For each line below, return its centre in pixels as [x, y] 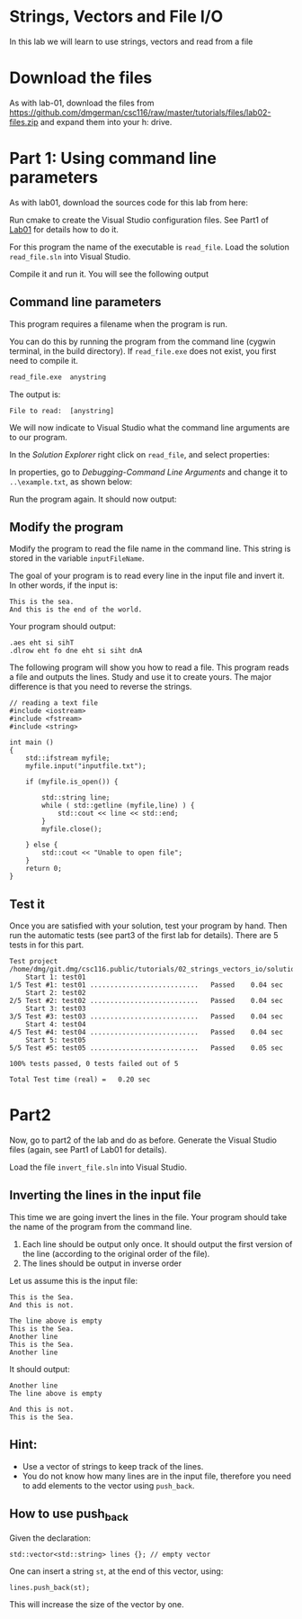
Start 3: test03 [56, 1009]
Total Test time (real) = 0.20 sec [80, 1080]
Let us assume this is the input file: [73, 1280]
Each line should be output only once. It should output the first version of [157, 1244]
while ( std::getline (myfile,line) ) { [118, 806]
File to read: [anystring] [62, 411]
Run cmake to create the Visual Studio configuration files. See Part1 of [139, 220]
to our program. [38, 437]
